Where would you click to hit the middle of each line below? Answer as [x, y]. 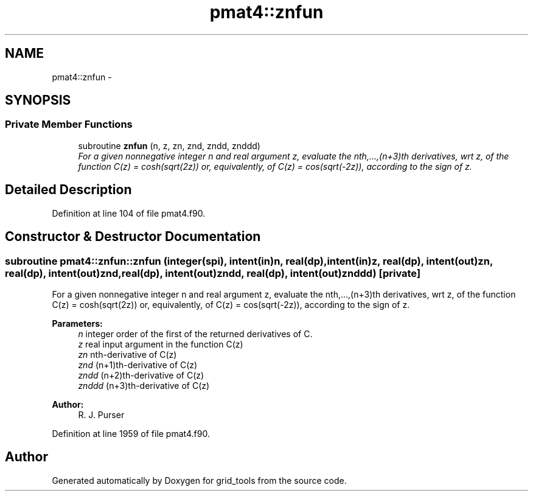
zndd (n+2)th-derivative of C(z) [141, 375]
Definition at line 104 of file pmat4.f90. [129, 213]
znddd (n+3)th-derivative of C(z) [144, 385]
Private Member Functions [69, 124]
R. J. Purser [101, 414]
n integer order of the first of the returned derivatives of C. [195, 334]
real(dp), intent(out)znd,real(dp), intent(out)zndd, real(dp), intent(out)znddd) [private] [213, 273]
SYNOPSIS [38, 100]
